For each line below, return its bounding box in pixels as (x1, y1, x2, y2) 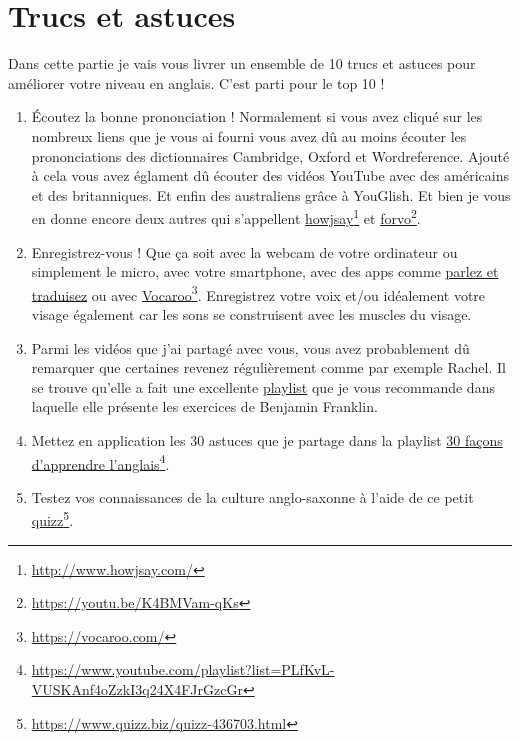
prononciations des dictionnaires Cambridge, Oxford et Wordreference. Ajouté (31, 145, 510, 166)
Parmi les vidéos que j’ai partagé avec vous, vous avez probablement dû (31, 337, 470, 358)
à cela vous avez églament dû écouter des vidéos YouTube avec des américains (31, 165, 509, 186)
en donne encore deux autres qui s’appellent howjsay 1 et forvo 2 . (31, 205, 421, 228)
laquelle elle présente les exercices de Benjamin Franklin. (31, 396, 378, 417)
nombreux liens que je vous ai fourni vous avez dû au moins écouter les (31, 125, 467, 146)
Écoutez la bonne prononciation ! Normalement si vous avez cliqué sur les (31, 106, 483, 127)
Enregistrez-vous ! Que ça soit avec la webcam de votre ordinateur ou (31, 241, 458, 262)
